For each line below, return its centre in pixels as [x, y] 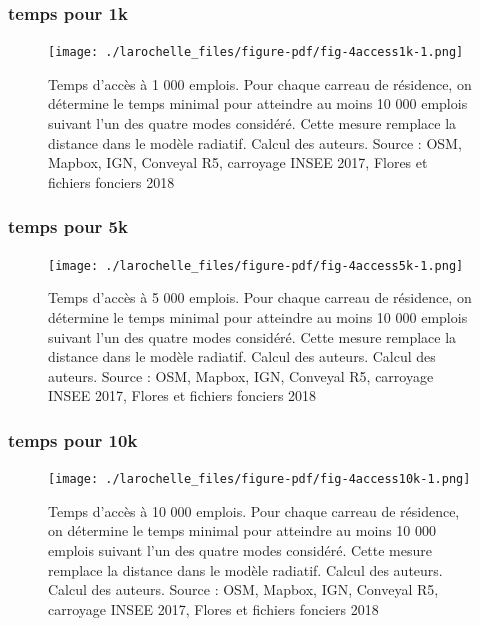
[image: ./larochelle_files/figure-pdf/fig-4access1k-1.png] [256, 52]
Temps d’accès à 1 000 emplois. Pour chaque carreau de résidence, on [260, 83]
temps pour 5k [68, 226]
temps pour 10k [73, 439]
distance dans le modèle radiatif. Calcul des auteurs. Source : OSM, [255, 142]
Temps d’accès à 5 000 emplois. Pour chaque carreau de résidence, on [260, 297]
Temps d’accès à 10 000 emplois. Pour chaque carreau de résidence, [254, 510]
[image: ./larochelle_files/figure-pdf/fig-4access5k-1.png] [256, 265]
